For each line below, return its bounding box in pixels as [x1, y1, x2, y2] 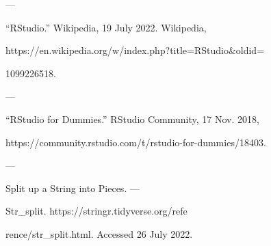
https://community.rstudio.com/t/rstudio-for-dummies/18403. [5, 135, 266, 149]
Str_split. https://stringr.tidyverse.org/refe [5, 204, 188, 218]
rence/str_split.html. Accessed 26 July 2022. [5, 226, 193, 241]
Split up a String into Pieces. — [5, 180, 140, 195]
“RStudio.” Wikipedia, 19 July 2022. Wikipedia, [5, 20, 207, 34]
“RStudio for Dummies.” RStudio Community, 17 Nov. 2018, [5, 111, 259, 126]
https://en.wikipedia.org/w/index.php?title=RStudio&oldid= [5, 43, 265, 57]
